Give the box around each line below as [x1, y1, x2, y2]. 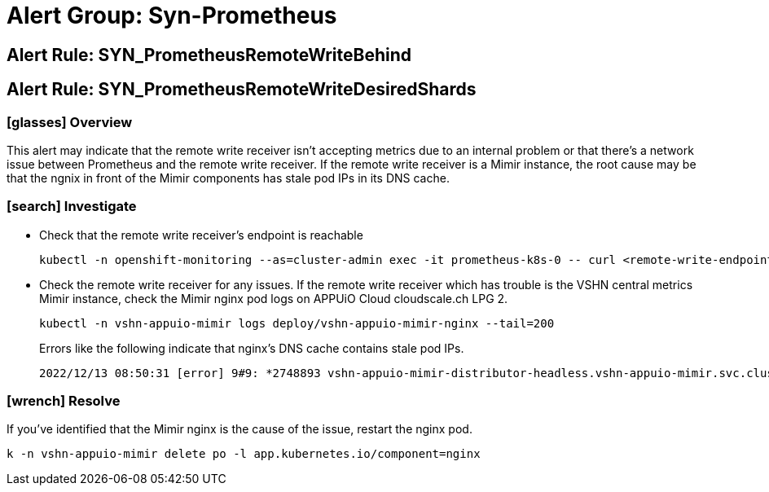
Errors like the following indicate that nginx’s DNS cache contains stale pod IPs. [39, 340, 464, 355]
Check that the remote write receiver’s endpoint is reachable [39, 227, 363, 242]
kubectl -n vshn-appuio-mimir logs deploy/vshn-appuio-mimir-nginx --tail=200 [39, 316, 555, 330]
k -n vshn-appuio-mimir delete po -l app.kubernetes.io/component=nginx [7, 447, 481, 461]
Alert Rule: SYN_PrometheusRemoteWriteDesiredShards [7, 79, 477, 100]
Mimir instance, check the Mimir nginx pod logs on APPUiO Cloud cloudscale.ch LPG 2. [39, 291, 508, 305]
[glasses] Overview [7, 113, 133, 130]
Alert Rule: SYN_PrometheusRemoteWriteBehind [7, 44, 412, 65]
